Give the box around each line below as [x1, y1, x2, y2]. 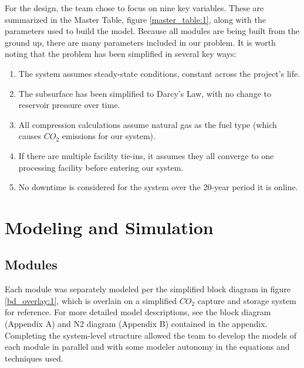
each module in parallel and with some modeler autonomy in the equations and [5, 340, 290, 353]
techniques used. [5, 352, 63, 364]
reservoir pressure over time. [18, 99, 120, 111]
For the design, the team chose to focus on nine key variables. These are [5, 2, 264, 13]
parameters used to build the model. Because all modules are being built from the [5, 25, 299, 37]
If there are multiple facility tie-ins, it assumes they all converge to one [18, 149, 274, 161]
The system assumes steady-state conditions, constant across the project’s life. [18, 67, 300, 79]
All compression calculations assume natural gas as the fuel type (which [18, 118, 277, 130]
